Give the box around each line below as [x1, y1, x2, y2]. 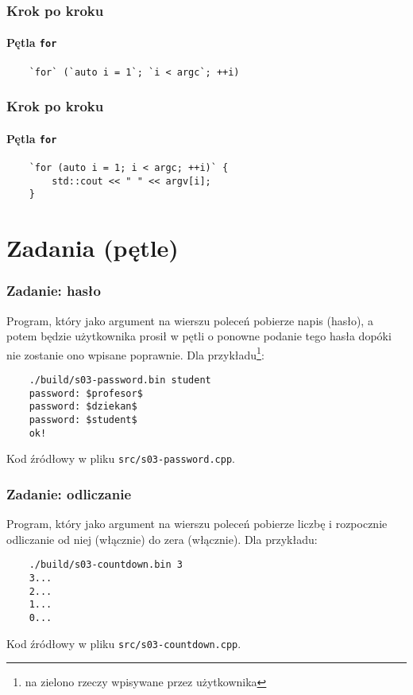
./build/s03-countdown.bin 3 [29, 559, 183, 571]
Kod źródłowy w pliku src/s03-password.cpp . [6, 450, 235, 467]
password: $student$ [29, 414, 137, 426]
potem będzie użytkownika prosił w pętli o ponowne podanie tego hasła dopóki [6, 328, 392, 344]
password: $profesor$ [29, 387, 143, 399]
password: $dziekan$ [29, 401, 137, 413]
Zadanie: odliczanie [6, 483, 132, 503]
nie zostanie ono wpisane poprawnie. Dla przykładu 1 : [6, 344, 264, 363]
